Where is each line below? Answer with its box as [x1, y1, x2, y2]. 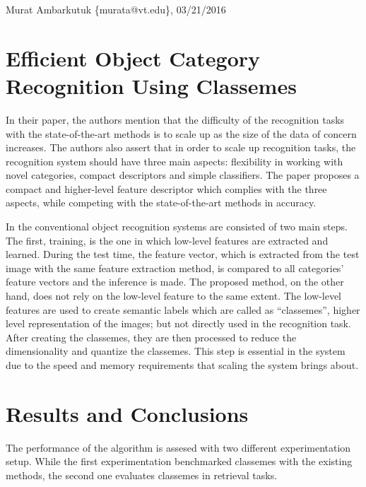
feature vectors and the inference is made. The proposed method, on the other [6, 274, 344, 289]
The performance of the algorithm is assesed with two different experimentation [6, 440, 351, 454]
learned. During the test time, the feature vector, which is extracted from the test [6, 247, 360, 262]
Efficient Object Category [6, 43, 260, 72]
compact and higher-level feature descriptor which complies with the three [6, 181, 327, 196]
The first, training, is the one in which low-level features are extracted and [6, 233, 329, 247]
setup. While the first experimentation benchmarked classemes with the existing [6, 454, 353, 469]
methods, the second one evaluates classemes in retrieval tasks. [6, 467, 278, 482]
